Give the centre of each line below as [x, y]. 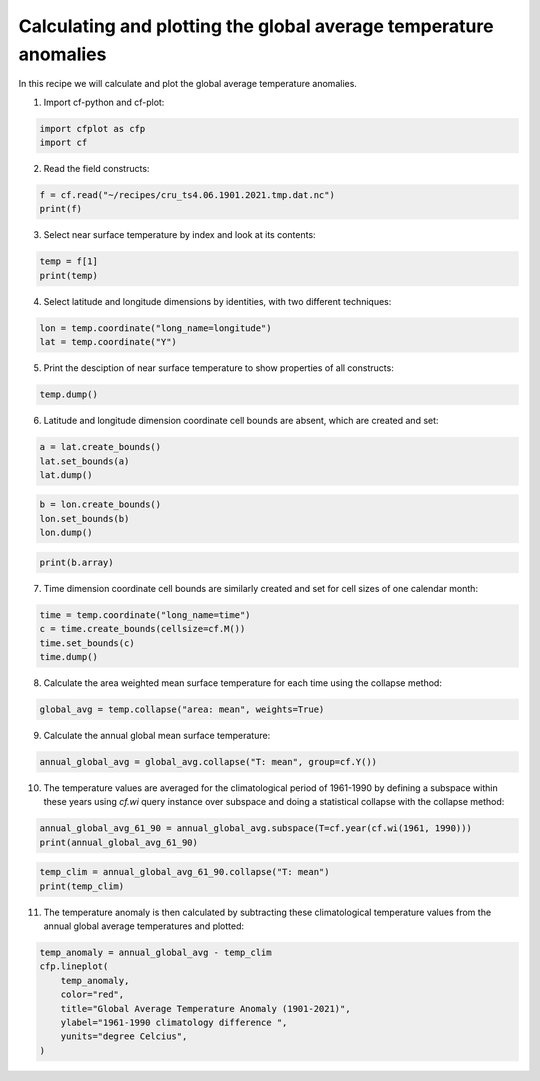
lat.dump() [66, 474]
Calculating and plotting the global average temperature [256, 26]
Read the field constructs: [96, 169]
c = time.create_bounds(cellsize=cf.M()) [142, 629]
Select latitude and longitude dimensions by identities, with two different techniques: [217, 301]
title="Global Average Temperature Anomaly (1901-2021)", [205, 1008]
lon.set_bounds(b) [84, 518]
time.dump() [69, 656]
